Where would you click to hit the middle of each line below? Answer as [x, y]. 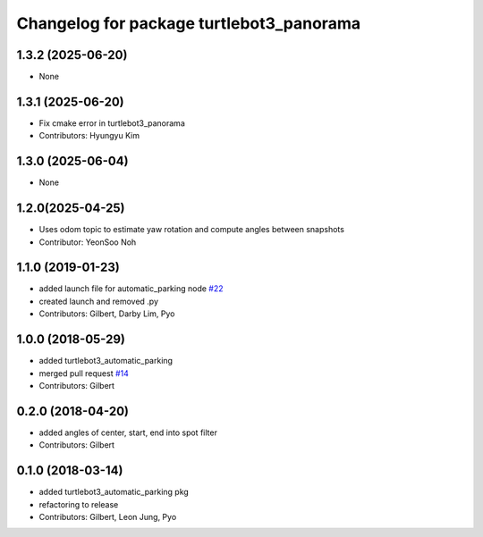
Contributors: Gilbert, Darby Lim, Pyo [107, 314]
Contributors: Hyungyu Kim [89, 136]
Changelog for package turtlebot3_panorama [189, 23]
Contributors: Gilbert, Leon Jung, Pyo [108, 516]
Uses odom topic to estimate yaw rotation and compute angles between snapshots [191, 230]
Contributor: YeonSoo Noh [88, 242]
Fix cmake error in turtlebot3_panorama [112, 123]
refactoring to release [79, 504]
